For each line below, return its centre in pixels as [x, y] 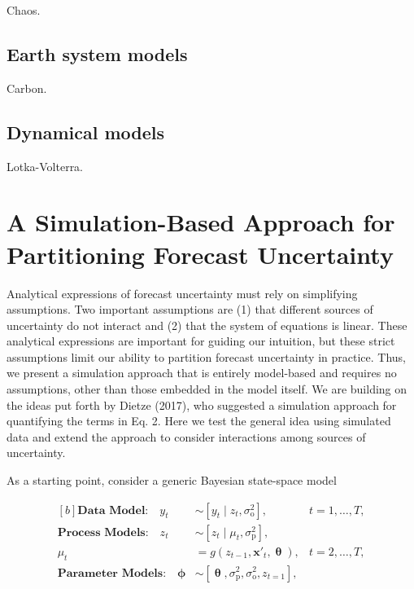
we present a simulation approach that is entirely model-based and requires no [202, 373]
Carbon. [27, 88]
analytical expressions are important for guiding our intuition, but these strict [201, 341]
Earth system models [97, 53]
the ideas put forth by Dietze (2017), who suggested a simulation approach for [202, 404]
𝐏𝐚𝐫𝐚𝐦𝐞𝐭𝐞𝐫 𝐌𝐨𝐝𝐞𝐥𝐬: [112, 573]
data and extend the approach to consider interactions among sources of [186, 436]
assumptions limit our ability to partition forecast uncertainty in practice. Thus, [207, 356]
